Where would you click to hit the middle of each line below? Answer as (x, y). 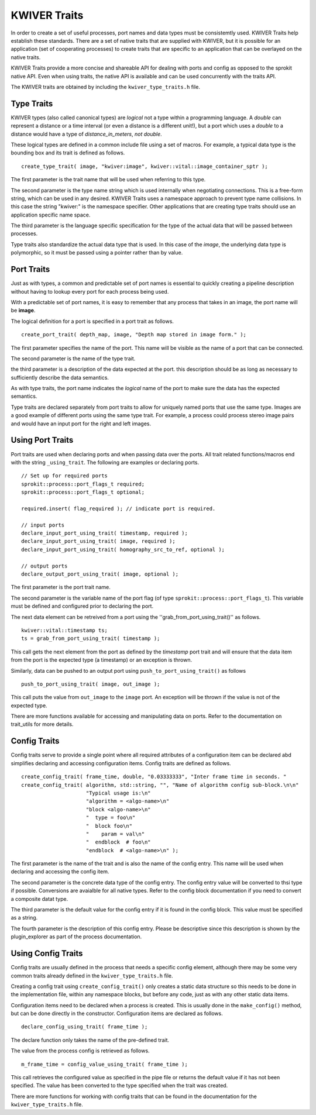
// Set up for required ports (65, 476)
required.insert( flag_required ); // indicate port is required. (118, 508)
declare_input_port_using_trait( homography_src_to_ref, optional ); (123, 549)
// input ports (43, 525)
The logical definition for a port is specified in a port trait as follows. (92, 321)
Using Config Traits (47, 954)
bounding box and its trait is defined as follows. (68, 153)
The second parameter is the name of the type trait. (73, 358)
